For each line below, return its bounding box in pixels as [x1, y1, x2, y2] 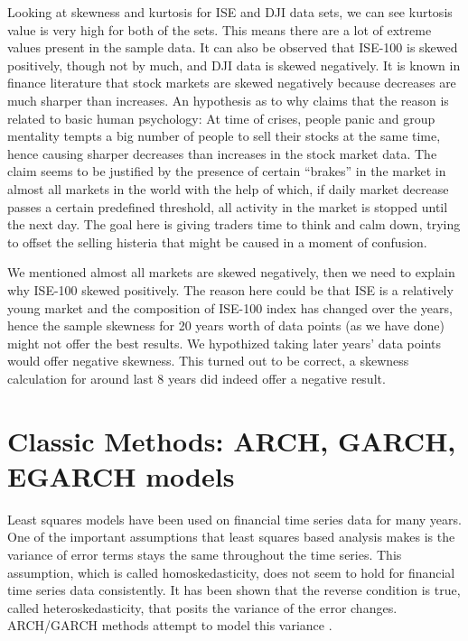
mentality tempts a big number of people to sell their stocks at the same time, [7, 126, 441, 145]
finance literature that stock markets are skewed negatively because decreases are [7, 73, 456, 92]
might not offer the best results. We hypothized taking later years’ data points [7, 333, 442, 352]
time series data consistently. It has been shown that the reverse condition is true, [7, 581, 461, 599]
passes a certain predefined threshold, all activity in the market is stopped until [7, 197, 448, 216]
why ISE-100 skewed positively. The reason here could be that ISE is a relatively [7, 280, 454, 299]
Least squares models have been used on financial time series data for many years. [7, 509, 462, 528]
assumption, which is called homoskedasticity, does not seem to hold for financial [7, 562, 455, 581]
